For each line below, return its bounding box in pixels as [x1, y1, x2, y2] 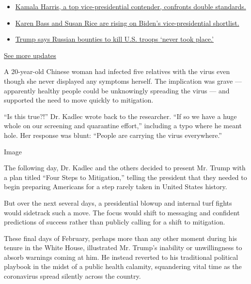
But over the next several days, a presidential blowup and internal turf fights [4, 197, 232, 208]
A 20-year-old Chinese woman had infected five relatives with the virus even [4, 66, 230, 76]
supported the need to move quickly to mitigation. [4, 95, 154, 105]
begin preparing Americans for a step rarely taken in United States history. [4, 181, 227, 192]
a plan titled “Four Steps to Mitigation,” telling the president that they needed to [4, 172, 247, 182]
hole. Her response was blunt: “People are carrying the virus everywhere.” [4, 130, 222, 140]
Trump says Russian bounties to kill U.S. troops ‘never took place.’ [15, 34, 214, 44]
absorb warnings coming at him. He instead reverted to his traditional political [4, 252, 238, 262]
